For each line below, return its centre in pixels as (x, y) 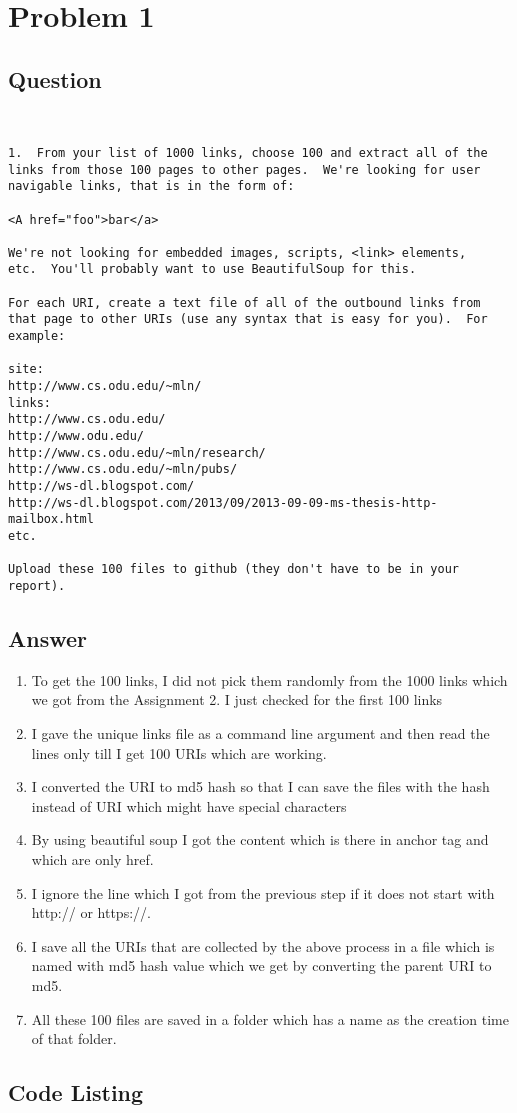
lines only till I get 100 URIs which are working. (179, 752)
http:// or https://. (91, 912)
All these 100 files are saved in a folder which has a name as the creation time (270, 1018)
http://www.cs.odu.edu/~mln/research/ (137, 452)
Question (55, 78)
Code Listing (76, 1092)
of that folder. (74, 1038)
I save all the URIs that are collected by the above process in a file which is (263, 945)
